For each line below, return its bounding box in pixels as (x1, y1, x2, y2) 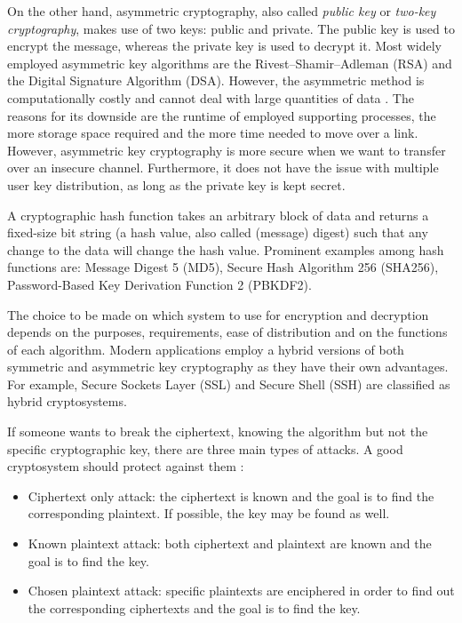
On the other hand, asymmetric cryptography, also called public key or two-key (7, 2, 436, 20)
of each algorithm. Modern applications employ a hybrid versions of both (7, 339, 404, 358)
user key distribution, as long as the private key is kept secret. (7, 175, 346, 194)
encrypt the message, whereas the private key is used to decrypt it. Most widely (7, 36, 442, 55)
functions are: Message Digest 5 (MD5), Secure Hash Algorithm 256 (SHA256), (7, 258, 439, 276)
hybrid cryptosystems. (7, 392, 127, 411)
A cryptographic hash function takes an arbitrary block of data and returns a (7, 205, 429, 224)
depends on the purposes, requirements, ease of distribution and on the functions (7, 323, 448, 341)
